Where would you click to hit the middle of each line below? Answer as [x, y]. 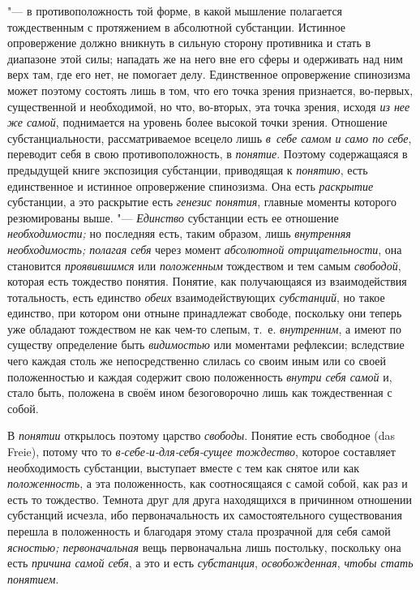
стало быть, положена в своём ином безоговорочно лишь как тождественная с [200, 392]
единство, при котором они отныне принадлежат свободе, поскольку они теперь [205, 313]
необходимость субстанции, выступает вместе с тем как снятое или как [183, 467]
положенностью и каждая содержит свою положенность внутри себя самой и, [200, 376]
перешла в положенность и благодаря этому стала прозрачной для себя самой [199, 531]
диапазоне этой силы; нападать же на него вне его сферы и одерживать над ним [205, 58]
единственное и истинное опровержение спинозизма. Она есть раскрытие [191, 185]
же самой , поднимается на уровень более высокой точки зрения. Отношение [197, 122]
